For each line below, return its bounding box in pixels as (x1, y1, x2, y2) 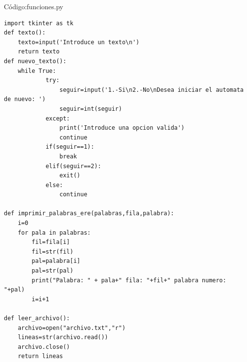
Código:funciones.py (4, 1, 64, 11)
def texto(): (4, 29, 46, 36)
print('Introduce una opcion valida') (59, 124, 185, 132)
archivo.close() (17, 343, 70, 350)
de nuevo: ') (4, 96, 46, 103)
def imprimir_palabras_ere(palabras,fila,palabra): (4, 210, 174, 217)
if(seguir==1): (45, 143, 95, 151)
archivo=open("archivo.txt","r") (17, 324, 126, 331)
